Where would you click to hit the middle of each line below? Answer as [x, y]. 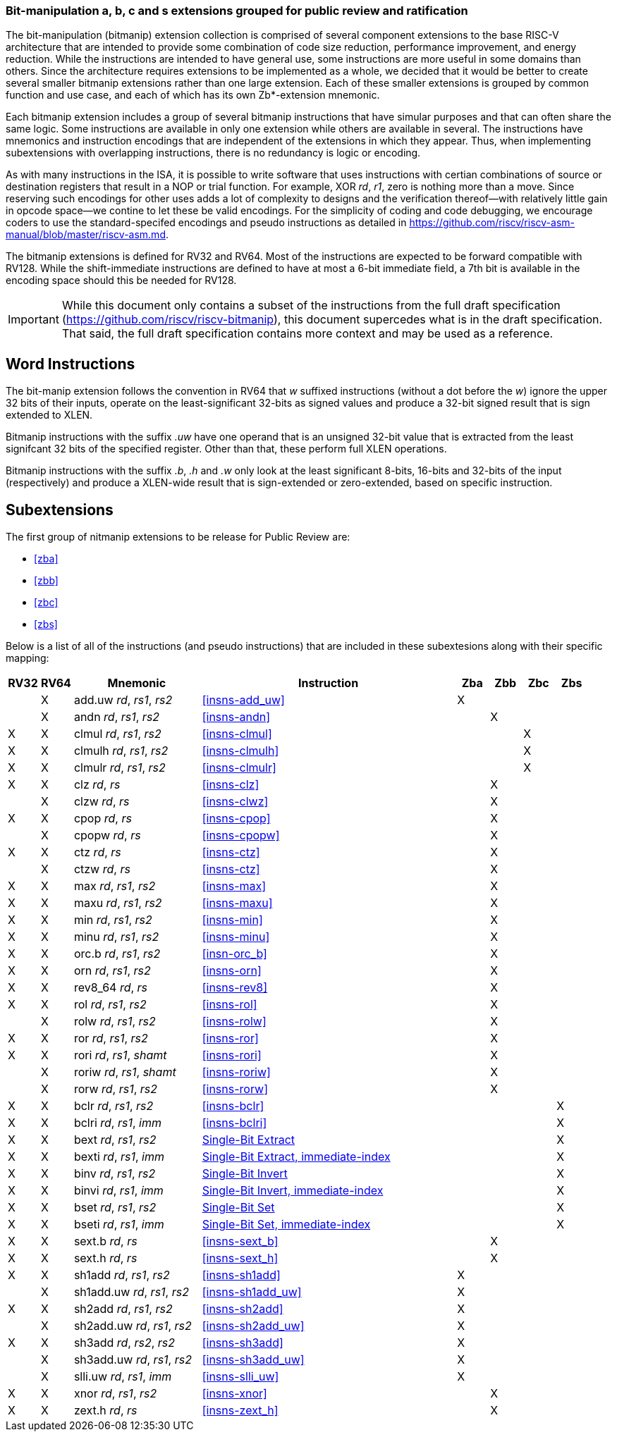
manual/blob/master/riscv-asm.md [86, 235]
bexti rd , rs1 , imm [119, 1157]
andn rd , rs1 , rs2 [117, 717]
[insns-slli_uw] [240, 1377]
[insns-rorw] [235, 1089]
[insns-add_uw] [243, 700]
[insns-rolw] [234, 1022]
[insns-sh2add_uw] [253, 1326]
